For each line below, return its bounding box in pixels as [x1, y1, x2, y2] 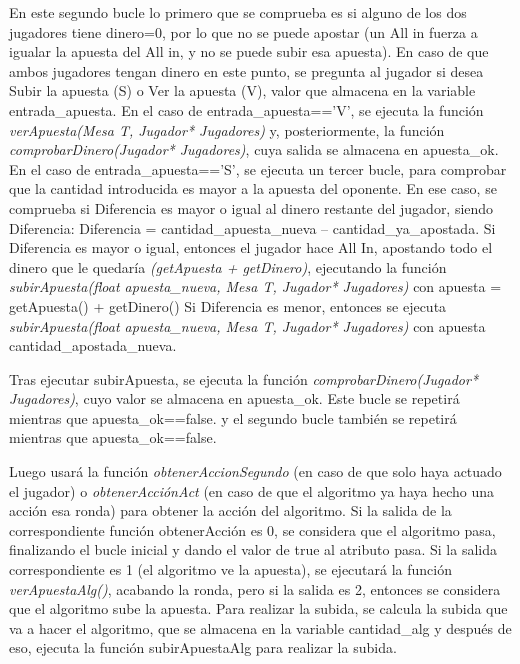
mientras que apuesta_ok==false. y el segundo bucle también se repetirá [9, 407, 457, 428]
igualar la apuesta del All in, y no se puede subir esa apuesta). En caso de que [9, 41, 489, 62]
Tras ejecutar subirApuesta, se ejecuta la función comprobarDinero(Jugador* [9, 368, 479, 389]
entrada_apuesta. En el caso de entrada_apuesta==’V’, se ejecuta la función [9, 99, 484, 120]
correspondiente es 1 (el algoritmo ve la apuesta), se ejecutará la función [9, 559, 452, 580]
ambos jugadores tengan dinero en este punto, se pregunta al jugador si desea [9, 60, 484, 81]
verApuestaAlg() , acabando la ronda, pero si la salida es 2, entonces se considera [9, 578, 501, 599]
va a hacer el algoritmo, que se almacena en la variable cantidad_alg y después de [9, 617, 512, 638]
